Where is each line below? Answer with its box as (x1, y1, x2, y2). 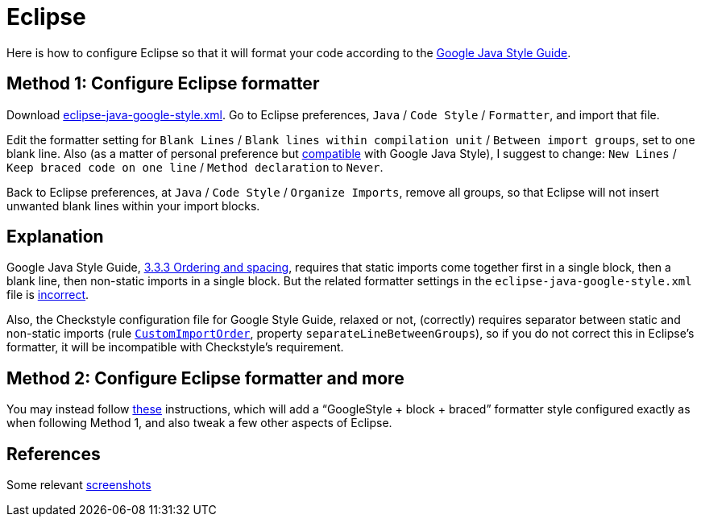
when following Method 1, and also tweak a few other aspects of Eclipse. (6, 416, 392, 430)
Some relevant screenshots (6, 478, 151, 492)
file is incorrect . (6, 288, 89, 302)
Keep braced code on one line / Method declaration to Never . (6, 160, 384, 174)
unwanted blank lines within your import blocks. (6, 198, 260, 213)
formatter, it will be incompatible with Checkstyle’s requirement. (6, 340, 344, 355)
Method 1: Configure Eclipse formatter (6, 73, 320, 94)
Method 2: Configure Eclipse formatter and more (6, 367, 404, 388)
